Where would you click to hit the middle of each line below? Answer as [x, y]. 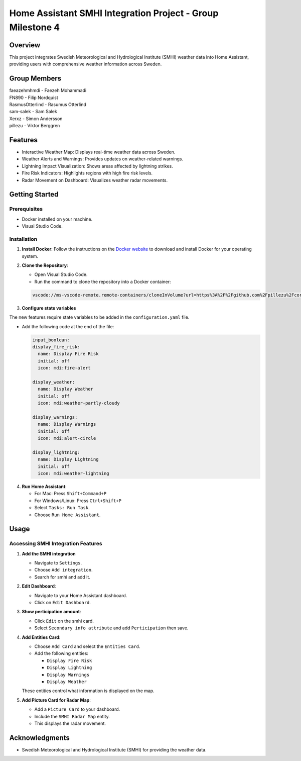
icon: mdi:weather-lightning [74, 473]
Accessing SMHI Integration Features [56, 544]
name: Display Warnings [67, 424]
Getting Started [34, 194]
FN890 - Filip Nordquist [34, 98]
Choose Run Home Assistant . [67, 515]
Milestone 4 [35, 27]
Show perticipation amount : [51, 612]
